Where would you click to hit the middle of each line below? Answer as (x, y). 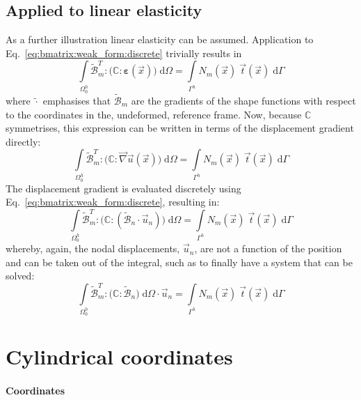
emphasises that (77, 100)
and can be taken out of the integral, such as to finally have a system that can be (179, 262)
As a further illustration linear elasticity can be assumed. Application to (160, 39)
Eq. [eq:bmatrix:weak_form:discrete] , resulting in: (113, 202)
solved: (20, 276)
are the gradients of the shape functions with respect (243, 100)
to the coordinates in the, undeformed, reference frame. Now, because (154, 114)
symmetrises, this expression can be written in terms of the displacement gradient (180, 128)
